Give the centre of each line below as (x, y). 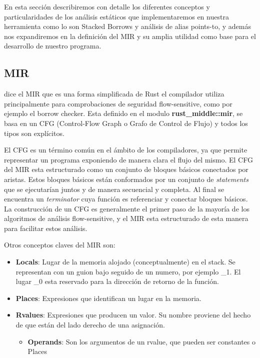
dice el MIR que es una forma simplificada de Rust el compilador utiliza (114, 94)
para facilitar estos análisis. (46, 228)
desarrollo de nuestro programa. (53, 46)
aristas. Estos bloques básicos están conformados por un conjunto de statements (126, 179)
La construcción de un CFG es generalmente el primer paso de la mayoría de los (127, 208)
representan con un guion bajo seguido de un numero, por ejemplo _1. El (128, 271)
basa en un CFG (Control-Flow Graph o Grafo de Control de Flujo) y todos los (126, 123)
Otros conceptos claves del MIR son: (60, 245)
